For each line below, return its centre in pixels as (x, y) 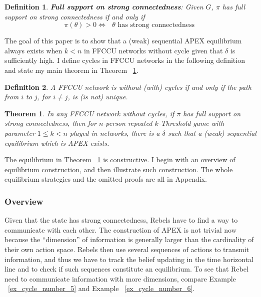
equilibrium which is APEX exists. (57, 143)
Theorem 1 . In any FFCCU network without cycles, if (89, 113)
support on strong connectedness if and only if (75, 16)
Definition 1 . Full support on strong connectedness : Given (104, 6)
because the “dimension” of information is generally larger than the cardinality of (129, 239)
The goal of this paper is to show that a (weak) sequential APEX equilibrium (123, 41)
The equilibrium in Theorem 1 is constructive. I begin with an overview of (120, 159)
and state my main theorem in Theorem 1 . (71, 70)
